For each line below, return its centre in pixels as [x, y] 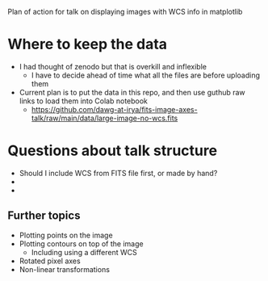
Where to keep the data [87, 44]
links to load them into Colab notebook [84, 101]
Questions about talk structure [113, 151]
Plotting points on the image [66, 235]
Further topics [44, 216]
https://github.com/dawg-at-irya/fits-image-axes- [115, 109]
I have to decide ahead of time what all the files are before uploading [145, 75]
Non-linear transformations [65, 269]
